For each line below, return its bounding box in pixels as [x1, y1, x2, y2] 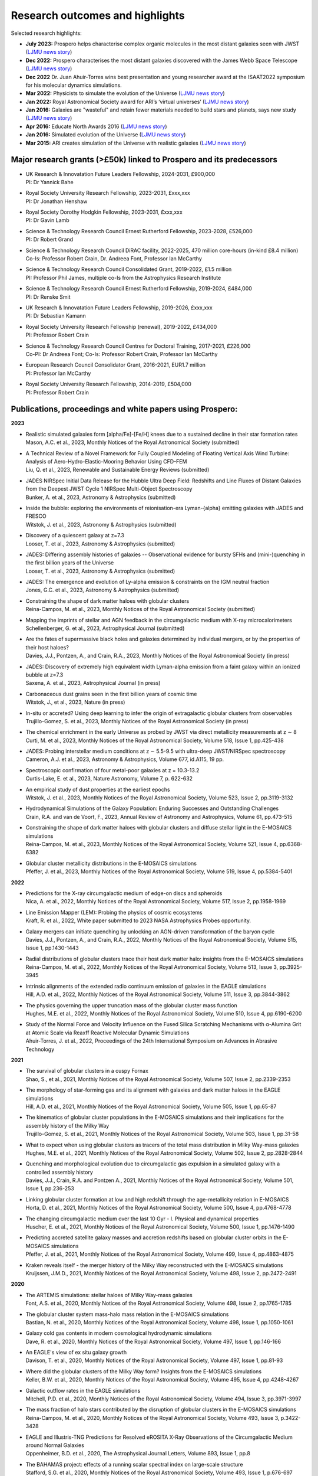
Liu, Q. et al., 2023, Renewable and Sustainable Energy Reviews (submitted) [25, 466, 210, 474]
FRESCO [25, 512, 47, 520]
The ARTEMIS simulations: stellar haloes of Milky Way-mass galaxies [25, 1291, 193, 1298]
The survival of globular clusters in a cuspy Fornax [25, 1067, 148, 1075]
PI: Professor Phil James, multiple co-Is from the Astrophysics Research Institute [25, 274, 221, 281]
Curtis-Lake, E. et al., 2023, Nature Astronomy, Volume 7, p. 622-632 [25, 775, 193, 782]
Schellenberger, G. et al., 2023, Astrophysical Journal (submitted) [25, 625, 185, 632]
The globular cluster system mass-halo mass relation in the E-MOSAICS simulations [25, 1311, 229, 1318]
